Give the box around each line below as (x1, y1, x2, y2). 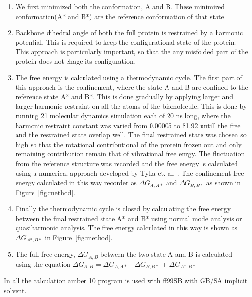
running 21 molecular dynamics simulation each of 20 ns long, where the (15, 110, 231, 120)
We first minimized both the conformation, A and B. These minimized (15, 1, 225, 11)
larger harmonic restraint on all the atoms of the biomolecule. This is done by (15, 101, 247, 111)
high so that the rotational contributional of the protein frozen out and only (15, 139, 242, 149)
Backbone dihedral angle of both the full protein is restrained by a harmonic (15, 27, 243, 37)
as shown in (206, 177, 241, 187)
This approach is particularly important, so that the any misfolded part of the (15, 46, 248, 56)
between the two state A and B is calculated (100, 249, 233, 259)
